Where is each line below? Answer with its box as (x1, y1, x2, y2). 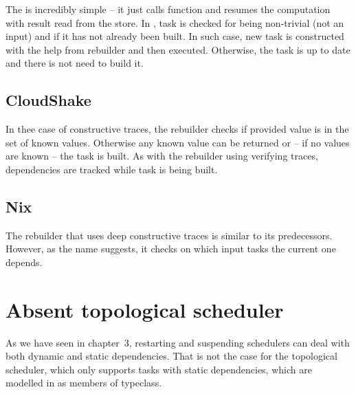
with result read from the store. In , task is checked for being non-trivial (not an (5, 15, 344, 30)
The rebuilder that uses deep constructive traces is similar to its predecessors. (5, 228, 333, 242)
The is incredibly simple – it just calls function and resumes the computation (5, 2, 331, 16)
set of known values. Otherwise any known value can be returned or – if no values (5, 135, 350, 149)
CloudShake (5, 89, 91, 111)
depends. (5, 254, 43, 269)
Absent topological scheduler (5, 295, 284, 323)
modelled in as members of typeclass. (5, 375, 162, 390)
